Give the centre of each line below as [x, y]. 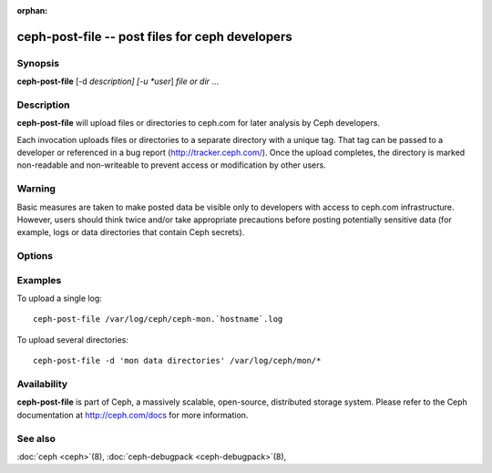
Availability [42, 385]
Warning [36, 189]
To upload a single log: [59, 298]
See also [36, 438]
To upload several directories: [73, 339]
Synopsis [38, 63]
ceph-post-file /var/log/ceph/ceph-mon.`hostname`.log [158, 319]
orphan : [32, 10]
